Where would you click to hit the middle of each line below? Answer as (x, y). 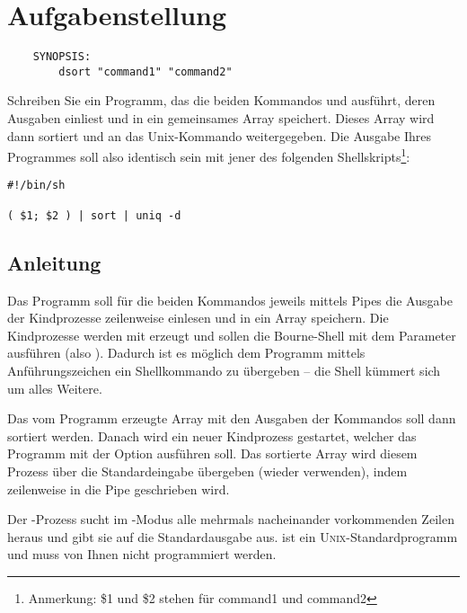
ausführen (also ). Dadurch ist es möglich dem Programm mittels (186, 353)
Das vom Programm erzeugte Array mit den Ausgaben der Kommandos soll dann (232, 418)
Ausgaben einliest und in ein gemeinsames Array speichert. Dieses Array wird (221, 118)
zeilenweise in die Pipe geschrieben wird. (119, 489)
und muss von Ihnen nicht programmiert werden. (142, 554)
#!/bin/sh (36, 186)
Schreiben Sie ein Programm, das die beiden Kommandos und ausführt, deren (221, 100)
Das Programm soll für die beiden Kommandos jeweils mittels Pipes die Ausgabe (230, 300)
